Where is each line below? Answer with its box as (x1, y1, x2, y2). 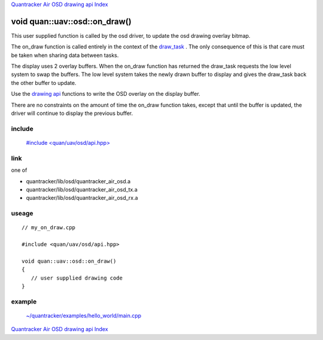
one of (11, 166, 28, 174)
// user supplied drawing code (31, 274, 123, 281)
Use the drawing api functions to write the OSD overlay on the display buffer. (11, 90, 200, 98)
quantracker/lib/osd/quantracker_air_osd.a (26, 177, 131, 185)
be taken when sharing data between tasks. (11, 51, 119, 59)
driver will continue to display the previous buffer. (11, 110, 133, 117)
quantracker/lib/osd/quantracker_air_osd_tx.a (26, 186, 138, 193)
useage (11, 210, 33, 218)
